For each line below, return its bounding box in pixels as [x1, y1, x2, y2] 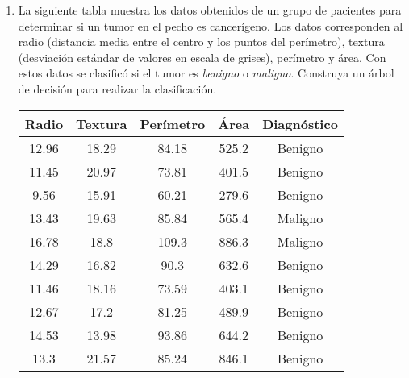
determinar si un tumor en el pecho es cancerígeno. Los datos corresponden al [18, 17, 403, 34]
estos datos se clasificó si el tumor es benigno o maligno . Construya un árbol [18, 64, 394, 81]
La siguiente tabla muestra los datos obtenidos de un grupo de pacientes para [18, 2, 402, 18]
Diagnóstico [262, 114, 338, 133]
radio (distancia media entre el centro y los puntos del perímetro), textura [18, 33, 385, 50]
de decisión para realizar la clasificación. [18, 80, 217, 97]
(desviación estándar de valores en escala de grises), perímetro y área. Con [18, 48, 386, 65]
